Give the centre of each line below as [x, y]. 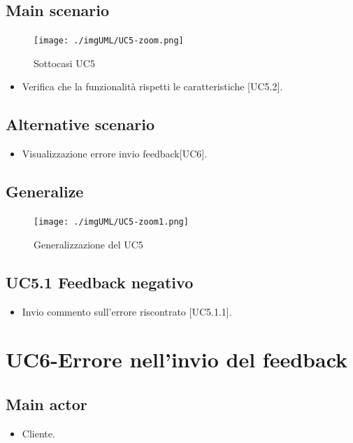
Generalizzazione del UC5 [88, 244]
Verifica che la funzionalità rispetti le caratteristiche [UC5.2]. [152, 86]
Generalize [45, 191]
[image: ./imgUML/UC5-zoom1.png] [111, 222]
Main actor [46, 403]
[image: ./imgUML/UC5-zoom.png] [109, 41]
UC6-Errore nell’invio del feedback [177, 359]
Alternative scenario [80, 124]
